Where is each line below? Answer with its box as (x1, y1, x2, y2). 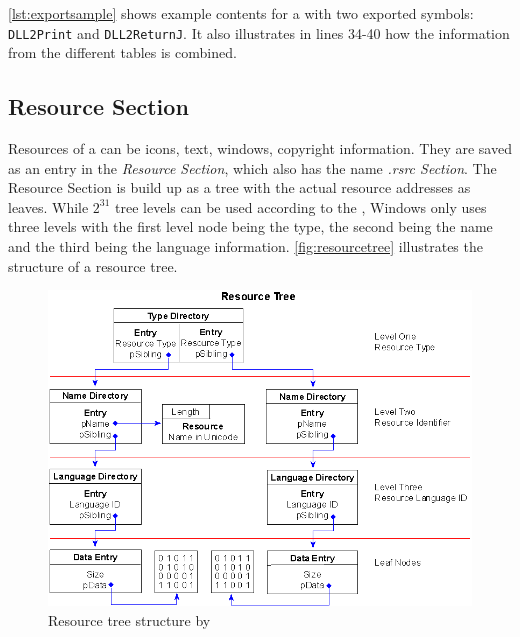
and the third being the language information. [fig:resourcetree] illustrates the (8, 236, 483, 257)
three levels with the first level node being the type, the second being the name (8, 216, 493, 237)
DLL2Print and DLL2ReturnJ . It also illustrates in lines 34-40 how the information (8, 22, 510, 43)
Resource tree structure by (48, 609, 211, 630)
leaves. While (8, 196, 89, 217)
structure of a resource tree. (8, 255, 178, 276)
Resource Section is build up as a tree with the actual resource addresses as (8, 177, 471, 198)
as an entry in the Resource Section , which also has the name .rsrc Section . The (8, 157, 497, 178)
